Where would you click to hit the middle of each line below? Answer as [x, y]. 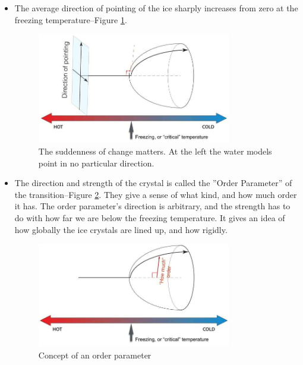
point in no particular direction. [96, 163]
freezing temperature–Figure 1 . [71, 19]
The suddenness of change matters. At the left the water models [155, 151]
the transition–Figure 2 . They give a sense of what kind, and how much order [156, 194]
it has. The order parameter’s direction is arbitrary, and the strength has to [152, 206]
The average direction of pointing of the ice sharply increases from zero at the [156, 8]
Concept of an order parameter [95, 355]
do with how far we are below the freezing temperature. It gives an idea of [150, 217]
